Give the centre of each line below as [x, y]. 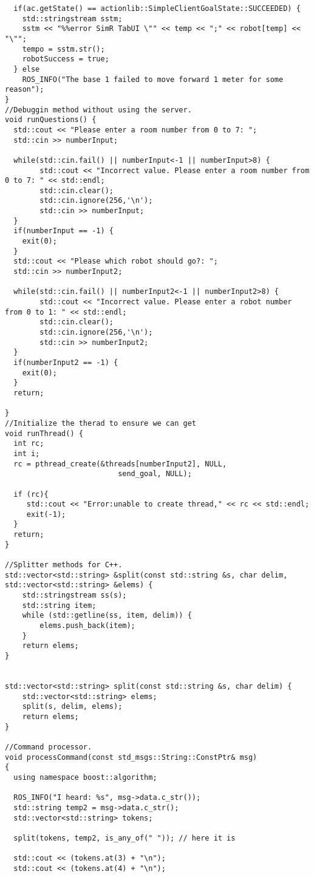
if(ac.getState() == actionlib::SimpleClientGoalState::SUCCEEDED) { [157, 9]
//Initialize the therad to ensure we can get [101, 423]
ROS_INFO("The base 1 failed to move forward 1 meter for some [153, 79]
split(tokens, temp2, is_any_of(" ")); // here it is [125, 838]
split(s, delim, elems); [72, 707]
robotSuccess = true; [66, 59]
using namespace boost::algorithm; [85, 777]
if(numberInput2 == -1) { [66, 362]
